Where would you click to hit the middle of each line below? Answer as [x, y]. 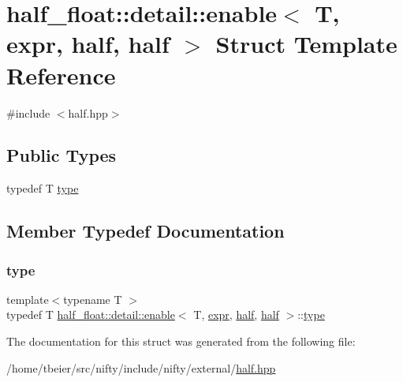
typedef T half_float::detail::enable [91, 315]
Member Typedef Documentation [146, 231]
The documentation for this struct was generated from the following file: [181, 341]
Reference [61, 75]
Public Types [62, 155]
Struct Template [306, 44]
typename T [93, 299]
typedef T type [43, 188]
